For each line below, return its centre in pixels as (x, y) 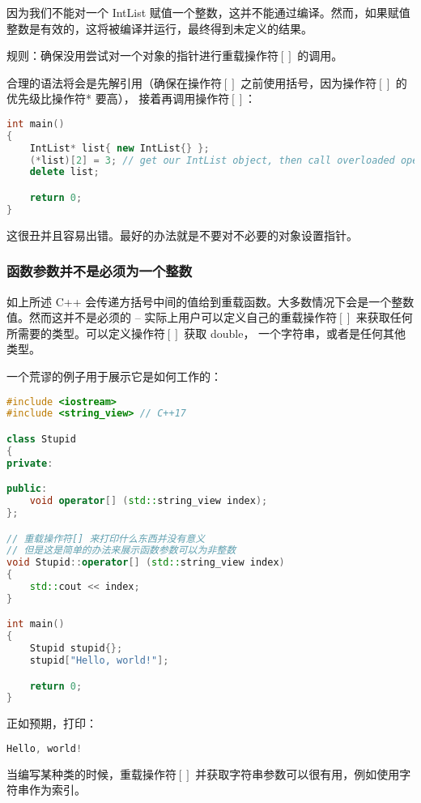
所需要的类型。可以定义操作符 (86, 333)
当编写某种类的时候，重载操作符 (91, 773)
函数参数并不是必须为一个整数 (100, 271)
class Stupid (41, 439)
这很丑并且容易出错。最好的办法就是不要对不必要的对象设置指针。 (182, 235)
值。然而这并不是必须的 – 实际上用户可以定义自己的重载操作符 (172, 317)
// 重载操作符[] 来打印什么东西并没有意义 (106, 538)
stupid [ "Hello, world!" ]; (99, 661)
